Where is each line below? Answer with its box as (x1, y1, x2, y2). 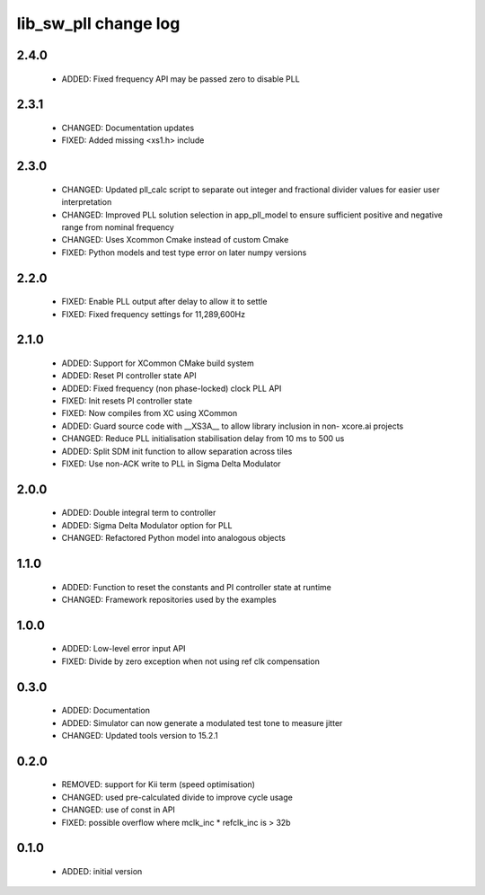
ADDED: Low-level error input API (61, 643, 186, 654)
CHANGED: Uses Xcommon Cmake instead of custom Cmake (61, 235, 289, 245)
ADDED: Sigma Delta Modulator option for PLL (61, 519, 233, 530)
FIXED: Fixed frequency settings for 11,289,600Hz (61, 308, 246, 319)
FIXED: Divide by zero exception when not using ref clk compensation (61, 656, 321, 667)
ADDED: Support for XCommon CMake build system (61, 358, 255, 368)
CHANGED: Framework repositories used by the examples (61, 594, 278, 606)
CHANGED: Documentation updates (61, 122, 195, 133)
